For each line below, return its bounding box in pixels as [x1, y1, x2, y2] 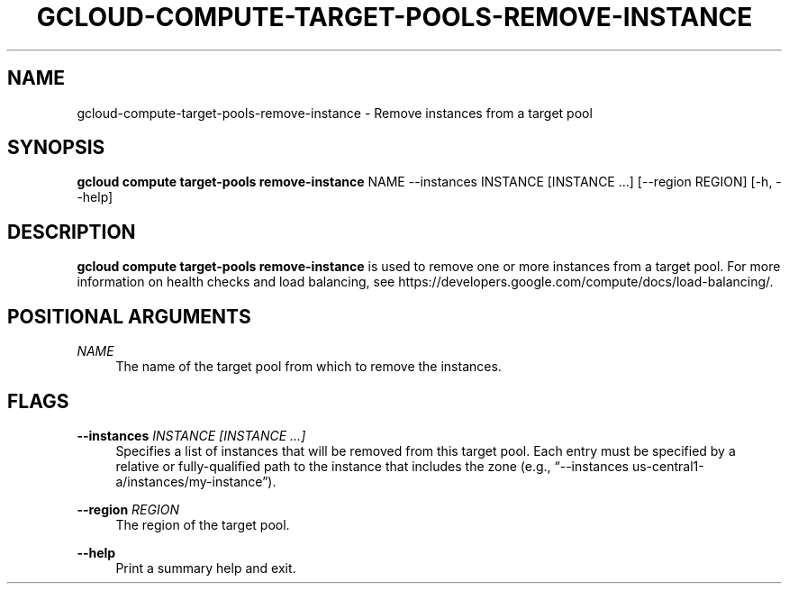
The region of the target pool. [115, 516, 290, 532]
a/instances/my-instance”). [115, 473, 277, 489]
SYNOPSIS [7, 136, 105, 159]
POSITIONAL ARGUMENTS [7, 305, 251, 328]
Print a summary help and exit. [115, 559, 296, 576]
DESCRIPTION [7, 220, 136, 243]
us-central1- [631, 458, 704, 474]
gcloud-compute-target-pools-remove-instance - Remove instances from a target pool [77, 105, 593, 121]
